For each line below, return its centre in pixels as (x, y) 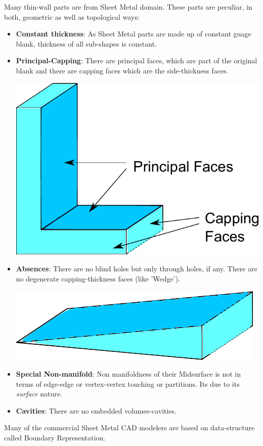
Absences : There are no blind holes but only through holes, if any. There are (137, 269)
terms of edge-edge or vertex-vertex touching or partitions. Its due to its (128, 383)
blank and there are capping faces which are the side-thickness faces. (122, 70)
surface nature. (39, 394)
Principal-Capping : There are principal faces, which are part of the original (137, 60)
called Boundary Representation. (55, 438)
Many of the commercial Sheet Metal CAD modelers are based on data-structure (129, 428)
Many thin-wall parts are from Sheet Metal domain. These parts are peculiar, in (128, 7)
